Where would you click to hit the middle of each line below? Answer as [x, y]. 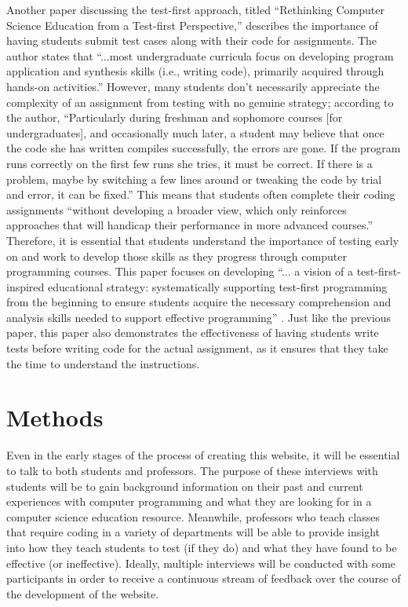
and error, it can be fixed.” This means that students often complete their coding [201, 194]
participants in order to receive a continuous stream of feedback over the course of [204, 578]
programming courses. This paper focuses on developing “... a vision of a [180, 271]
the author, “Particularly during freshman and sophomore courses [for [175, 117]
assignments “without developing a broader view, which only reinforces [177, 209]
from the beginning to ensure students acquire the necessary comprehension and [199, 302]
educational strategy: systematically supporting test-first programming [218, 286]
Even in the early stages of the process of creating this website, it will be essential [203, 455]
